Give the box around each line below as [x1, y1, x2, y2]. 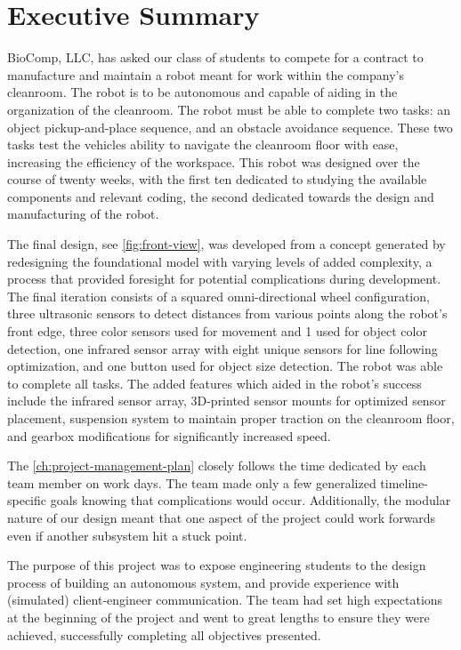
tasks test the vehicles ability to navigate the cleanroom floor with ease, [7, 135, 399, 154]
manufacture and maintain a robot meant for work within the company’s [7, 65, 404, 84]
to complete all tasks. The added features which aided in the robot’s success [7, 373, 422, 392]
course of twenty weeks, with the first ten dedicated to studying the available [7, 170, 427, 189]
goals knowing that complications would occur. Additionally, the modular [50, 491, 451, 510]
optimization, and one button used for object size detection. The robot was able [7, 357, 443, 375]
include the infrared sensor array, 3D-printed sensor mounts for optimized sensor [7, 391, 446, 410]
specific [7, 491, 47, 510]
